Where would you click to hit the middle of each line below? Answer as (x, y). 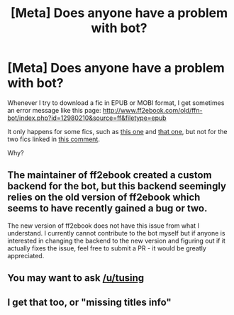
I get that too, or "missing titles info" (89, 302)
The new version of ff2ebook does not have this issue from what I (104, 226)
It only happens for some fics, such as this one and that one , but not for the (117, 131)
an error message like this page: (54, 110)
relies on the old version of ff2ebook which (104, 198)
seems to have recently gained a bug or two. (107, 208)
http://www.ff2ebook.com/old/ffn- (152, 110)
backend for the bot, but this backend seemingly (117, 186)
